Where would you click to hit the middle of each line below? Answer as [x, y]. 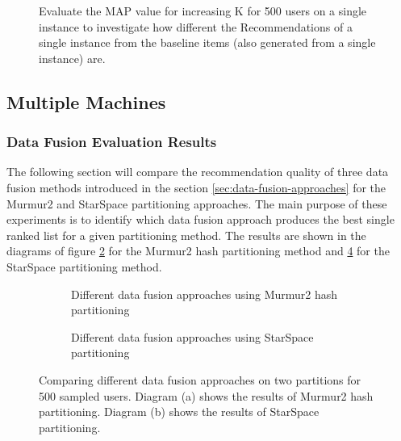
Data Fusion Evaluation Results [112, 142]
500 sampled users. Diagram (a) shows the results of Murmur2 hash [206, 395]
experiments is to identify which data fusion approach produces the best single [200, 219]
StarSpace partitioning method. [84, 266]
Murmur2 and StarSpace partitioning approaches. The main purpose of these [197, 203]
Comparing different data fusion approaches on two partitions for [200, 379]
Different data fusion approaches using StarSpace [192, 336]
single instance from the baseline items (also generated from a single [207, 42]
